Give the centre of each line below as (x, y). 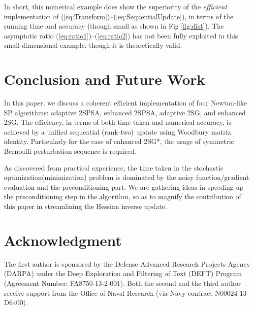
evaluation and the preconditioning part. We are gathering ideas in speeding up (124, 187)
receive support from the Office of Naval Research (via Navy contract (108, 293)
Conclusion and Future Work (105, 79)
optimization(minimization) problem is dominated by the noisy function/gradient (127, 177)
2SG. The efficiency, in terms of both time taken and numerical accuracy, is (118, 122)
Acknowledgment (63, 240)
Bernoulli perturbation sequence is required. (70, 151)
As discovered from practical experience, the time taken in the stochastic (114, 167)
